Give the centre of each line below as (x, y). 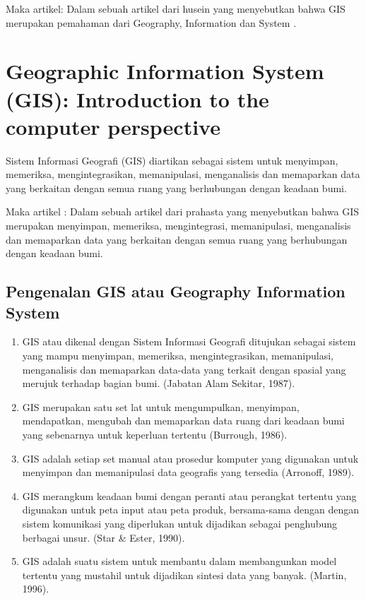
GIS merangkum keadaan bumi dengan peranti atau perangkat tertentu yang (189, 495)
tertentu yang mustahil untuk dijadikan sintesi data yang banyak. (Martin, (184, 575)
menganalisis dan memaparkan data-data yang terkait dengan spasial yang (184, 369)
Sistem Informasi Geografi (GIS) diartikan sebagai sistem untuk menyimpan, (172, 160)
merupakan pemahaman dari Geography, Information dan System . (151, 22)
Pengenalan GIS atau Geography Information (176, 291)
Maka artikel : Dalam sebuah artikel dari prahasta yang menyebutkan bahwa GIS (182, 212)
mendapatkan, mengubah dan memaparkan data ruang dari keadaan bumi (183, 421)
